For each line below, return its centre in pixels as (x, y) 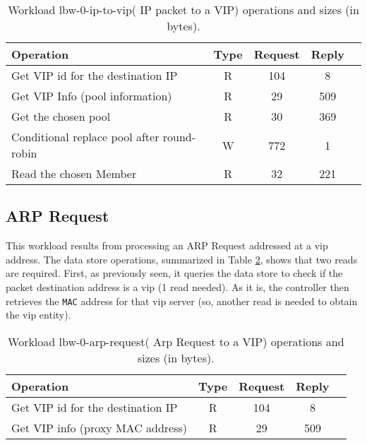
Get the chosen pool (61, 116)
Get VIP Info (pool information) (92, 96)
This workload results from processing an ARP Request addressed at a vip (167, 245)
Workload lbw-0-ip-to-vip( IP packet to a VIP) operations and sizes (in (183, 10)
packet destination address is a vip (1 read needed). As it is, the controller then (178, 286)
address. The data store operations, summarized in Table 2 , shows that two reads (182, 259)
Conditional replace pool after (85, 137)
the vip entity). (38, 315)
